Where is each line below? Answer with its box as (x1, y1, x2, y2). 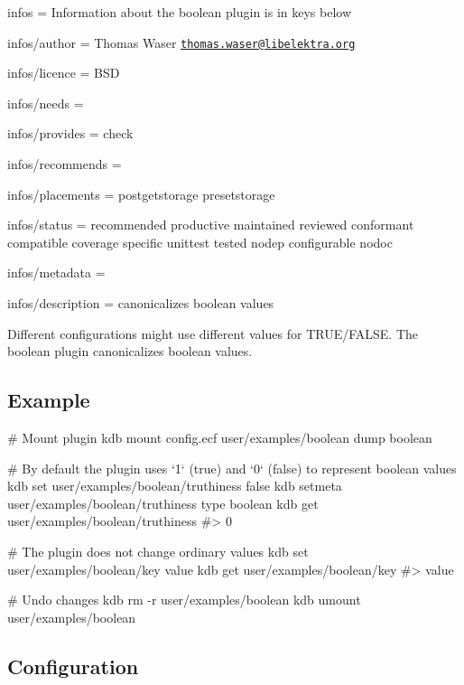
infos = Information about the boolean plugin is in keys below (7, 3, 352, 21)
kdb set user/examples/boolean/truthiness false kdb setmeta (7, 476, 342, 495)
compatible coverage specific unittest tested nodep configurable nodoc (7, 232, 393, 251)
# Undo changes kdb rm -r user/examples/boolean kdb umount (7, 590, 361, 609)
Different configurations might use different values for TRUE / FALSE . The (7, 324, 419, 342)
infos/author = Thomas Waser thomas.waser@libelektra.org (7, 33, 356, 52)
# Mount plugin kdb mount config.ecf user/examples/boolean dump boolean (7, 427, 432, 446)
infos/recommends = (7, 155, 122, 174)
